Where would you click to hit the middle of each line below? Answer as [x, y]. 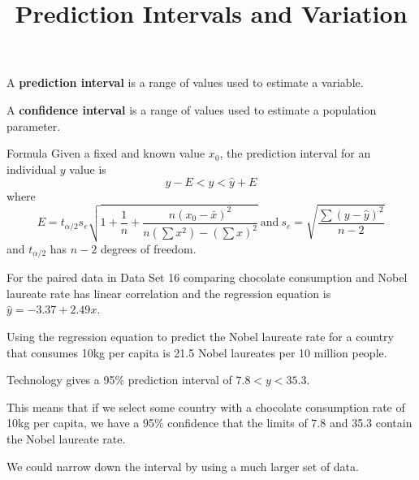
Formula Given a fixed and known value [106, 153]
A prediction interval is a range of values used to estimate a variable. [185, 82]
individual [32, 169]
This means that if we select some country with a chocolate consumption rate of [206, 406]
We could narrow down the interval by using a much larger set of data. [183, 466]
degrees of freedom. [148, 248]
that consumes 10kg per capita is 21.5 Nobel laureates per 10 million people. [197, 352]
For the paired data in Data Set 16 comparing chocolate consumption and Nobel [207, 277]
